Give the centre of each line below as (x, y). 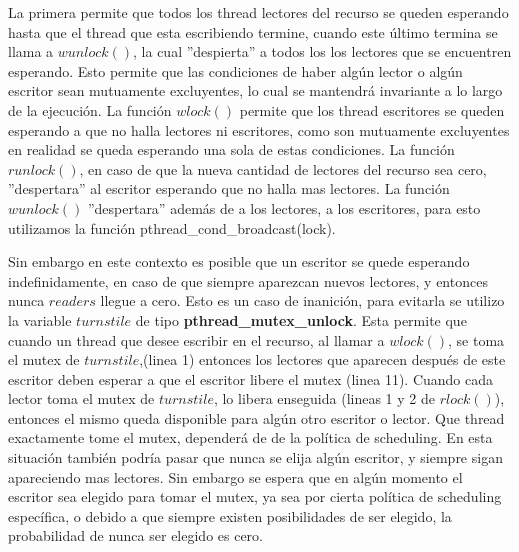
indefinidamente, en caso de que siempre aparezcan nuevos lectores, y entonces (248, 280)
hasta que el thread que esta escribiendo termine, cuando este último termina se (253, 31)
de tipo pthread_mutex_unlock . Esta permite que (301, 319)
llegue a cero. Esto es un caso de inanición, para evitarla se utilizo (302, 300)
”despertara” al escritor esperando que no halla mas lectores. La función (229, 188)
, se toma (476, 339)
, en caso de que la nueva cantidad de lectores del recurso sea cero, (283, 168)
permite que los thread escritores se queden (372, 109)
